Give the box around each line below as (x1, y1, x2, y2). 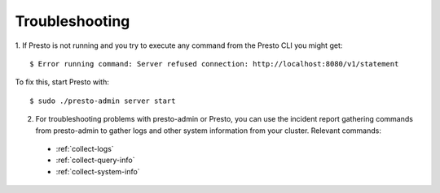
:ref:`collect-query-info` (55, 155, 135, 165)
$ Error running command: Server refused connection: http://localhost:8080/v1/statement (29, 59, 399, 68)
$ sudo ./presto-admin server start (29, 96, 176, 105)
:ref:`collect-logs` (55, 144, 114, 153)
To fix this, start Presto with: (15, 77, 109, 87)
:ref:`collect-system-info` (55, 166, 140, 176)
